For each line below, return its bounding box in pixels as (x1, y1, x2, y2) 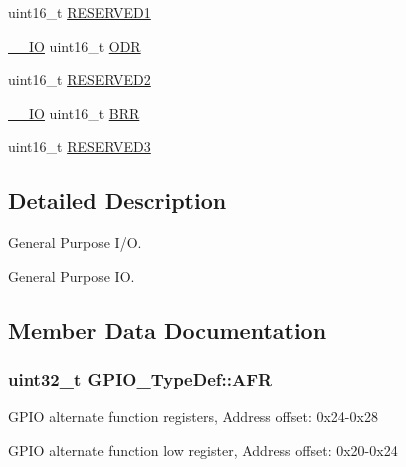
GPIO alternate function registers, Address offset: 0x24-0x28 (8, 406, 378, 427)
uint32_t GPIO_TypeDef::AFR (8, 367, 273, 392)
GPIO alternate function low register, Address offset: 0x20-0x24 (8, 439, 398, 460)
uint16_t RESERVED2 (8, 69, 151, 90)
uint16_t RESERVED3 (8, 136, 151, 157)
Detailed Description (8, 185, 227, 216)
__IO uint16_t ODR (8, 35, 141, 56)
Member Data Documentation (8, 314, 327, 345)
